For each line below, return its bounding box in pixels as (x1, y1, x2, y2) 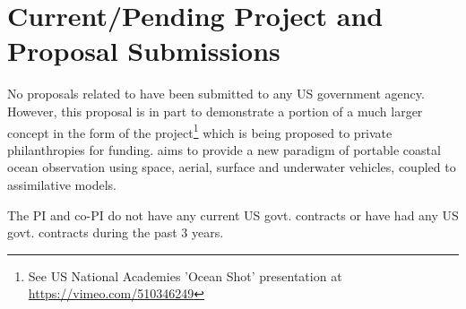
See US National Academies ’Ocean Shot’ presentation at (28, 266, 342, 285)
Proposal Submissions (7, 32, 280, 69)
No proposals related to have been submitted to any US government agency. (7, 84, 425, 103)
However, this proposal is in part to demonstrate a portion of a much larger (7, 101, 423, 120)
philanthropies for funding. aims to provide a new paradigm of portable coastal (7, 140, 441, 159)
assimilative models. (7, 175, 116, 193)
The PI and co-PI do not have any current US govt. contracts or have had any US (7, 205, 459, 224)
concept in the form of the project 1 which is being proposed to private (7, 120, 393, 142)
